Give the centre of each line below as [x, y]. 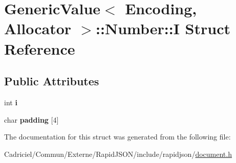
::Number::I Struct [163, 28]
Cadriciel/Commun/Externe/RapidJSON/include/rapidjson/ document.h [118, 154]
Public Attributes [52, 81]
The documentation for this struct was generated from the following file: [117, 137]
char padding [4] [31, 119]
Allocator [38, 28]
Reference [40, 48]
